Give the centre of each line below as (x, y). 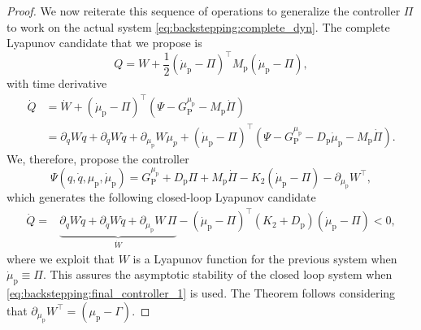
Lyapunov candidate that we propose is (104, 43)
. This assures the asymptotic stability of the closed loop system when (217, 274)
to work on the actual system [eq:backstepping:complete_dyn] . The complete (198, 26)
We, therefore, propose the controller (98, 159)
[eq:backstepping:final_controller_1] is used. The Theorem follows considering (201, 293)
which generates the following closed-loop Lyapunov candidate (161, 197)
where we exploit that (61, 258)
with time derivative (57, 83)
